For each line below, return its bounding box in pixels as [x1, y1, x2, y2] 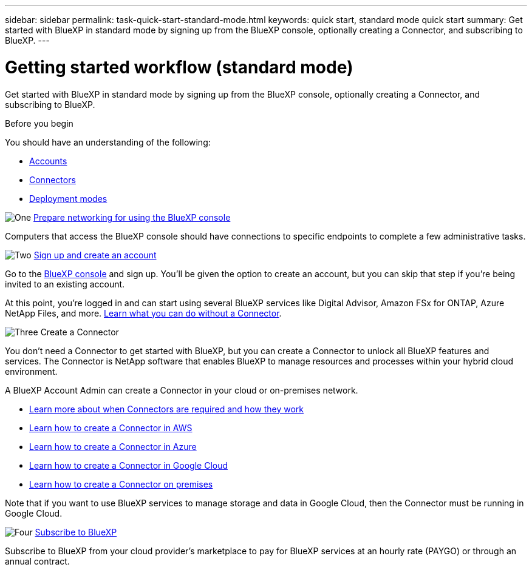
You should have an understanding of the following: [5, 136, 211, 147]
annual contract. [5, 555, 70, 566]
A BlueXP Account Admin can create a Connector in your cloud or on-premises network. [5, 384, 358, 395]
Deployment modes [29, 193, 107, 204]
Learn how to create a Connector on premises [29, 478, 213, 489]
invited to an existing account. [5, 278, 125, 289]
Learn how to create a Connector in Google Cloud [29, 460, 228, 471]
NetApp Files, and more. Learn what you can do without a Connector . [5, 307, 282, 318]
